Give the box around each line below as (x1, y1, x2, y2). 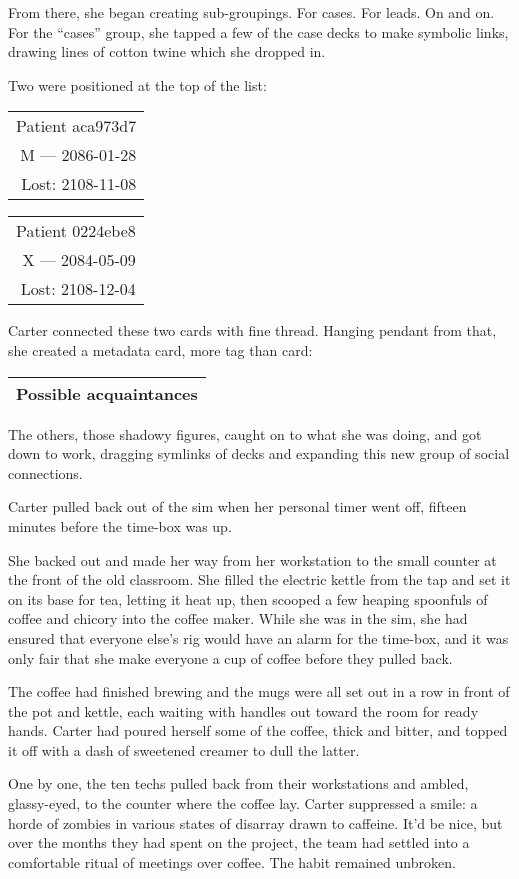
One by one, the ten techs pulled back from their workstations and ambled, (8, 773, 469, 794)
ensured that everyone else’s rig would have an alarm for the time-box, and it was (8, 627, 509, 648)
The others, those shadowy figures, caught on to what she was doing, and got (8, 423, 482, 444)
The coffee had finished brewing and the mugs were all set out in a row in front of (8, 681, 510, 702)
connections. (8, 462, 83, 483)
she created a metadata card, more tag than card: (8, 339, 313, 360)
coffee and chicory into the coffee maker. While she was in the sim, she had (8, 608, 468, 629)
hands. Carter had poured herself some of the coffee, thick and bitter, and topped (8, 720, 508, 741)
